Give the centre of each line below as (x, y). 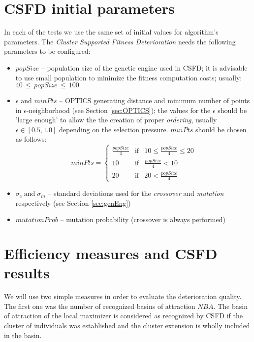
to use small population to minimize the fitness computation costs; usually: (129, 77)
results (27, 273)
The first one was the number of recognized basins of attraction (100, 306)
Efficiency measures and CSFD (111, 253)
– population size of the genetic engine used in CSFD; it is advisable (144, 67)
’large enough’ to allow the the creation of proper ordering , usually (116, 120)
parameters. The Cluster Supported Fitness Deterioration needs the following (120, 41)
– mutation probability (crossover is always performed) (143, 219)
